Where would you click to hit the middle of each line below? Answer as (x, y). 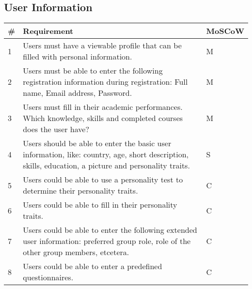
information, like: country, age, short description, (106, 154)
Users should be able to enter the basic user (97, 143)
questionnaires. (48, 277)
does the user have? (56, 129)
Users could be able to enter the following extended (110, 230)
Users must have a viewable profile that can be (102, 46)
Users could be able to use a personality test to (103, 180)
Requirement (48, 31)
